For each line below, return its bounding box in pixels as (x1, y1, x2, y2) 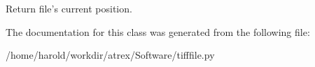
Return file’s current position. (6, 1, 132, 15)
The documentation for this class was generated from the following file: (6, 24, 310, 39)
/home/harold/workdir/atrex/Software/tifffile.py (6, 48, 215, 62)
